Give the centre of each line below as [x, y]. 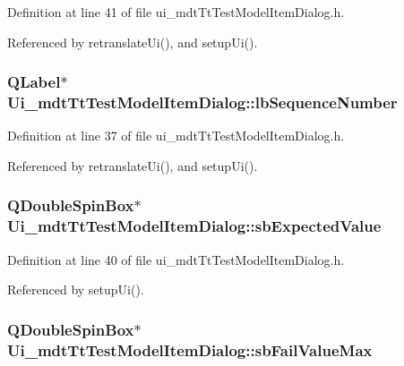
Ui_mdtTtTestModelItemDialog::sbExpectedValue [194, 226]
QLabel [34, 82]
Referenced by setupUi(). [76, 289]
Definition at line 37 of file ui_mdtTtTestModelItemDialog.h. [176, 136]
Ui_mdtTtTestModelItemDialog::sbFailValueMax [190, 349]
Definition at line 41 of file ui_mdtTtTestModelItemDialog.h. [176, 12]
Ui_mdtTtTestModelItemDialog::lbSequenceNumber [202, 102]
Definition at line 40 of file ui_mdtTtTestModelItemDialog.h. [176, 259]
